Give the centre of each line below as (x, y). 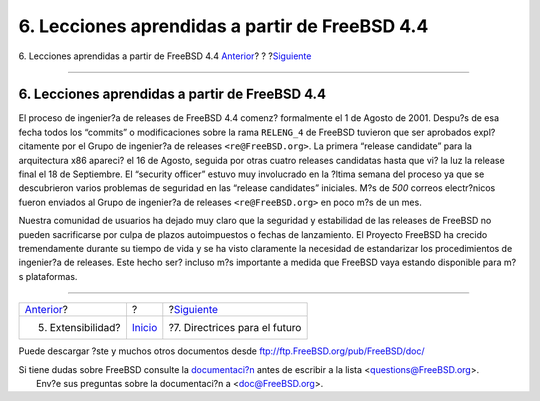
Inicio (144, 328)
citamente (39, 146)
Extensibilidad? (85, 328)
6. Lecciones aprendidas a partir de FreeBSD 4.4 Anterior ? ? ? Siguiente (165, 56)
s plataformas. (48, 276)
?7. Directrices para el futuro (235, 328)
